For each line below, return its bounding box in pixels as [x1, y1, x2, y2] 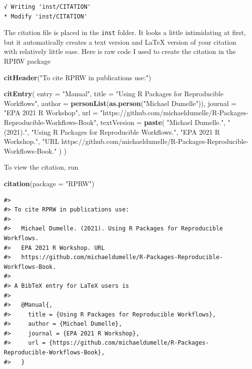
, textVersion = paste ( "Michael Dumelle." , [96, 117, 226, 127]
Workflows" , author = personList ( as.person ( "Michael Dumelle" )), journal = [4, 98, 236, 108]
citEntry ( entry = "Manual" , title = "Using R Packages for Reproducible [4, 88, 224, 99]
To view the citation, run [4, 162, 79, 172]
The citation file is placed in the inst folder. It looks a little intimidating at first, [4, 27, 246, 37]
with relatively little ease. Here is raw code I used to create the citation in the [4, 46, 236, 56]
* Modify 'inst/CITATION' [4, 13, 87, 20]
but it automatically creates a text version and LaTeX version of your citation [4, 36, 236, 47]
